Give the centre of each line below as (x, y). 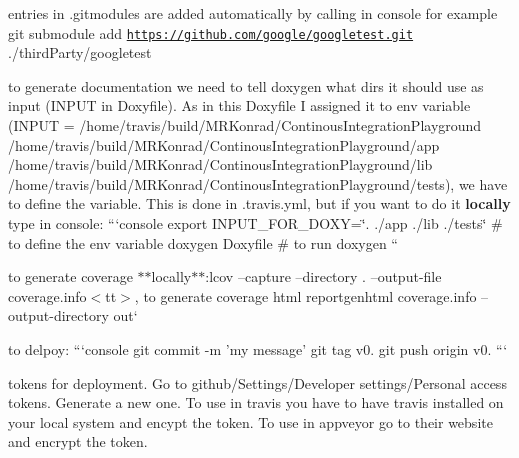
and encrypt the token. (78, 441)
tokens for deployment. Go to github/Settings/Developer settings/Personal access (257, 382)
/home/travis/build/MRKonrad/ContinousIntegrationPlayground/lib (220, 164)
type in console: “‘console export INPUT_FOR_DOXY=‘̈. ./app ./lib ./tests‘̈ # (255, 223)
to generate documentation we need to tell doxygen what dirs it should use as (246, 85)
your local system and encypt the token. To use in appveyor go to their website (250, 421)
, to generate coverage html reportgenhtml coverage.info (305, 295)
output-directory (58, 315)
